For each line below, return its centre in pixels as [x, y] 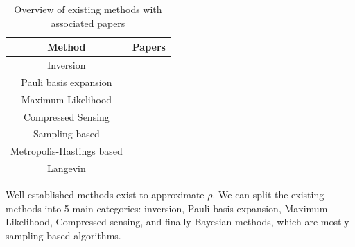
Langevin [66, 168]
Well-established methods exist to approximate [105, 195]
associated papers [88, 23]
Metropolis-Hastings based [67, 151]
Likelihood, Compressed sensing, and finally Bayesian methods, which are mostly [177, 222]
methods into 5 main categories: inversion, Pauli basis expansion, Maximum [167, 208]
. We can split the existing [268, 195]
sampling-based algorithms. [63, 235]
